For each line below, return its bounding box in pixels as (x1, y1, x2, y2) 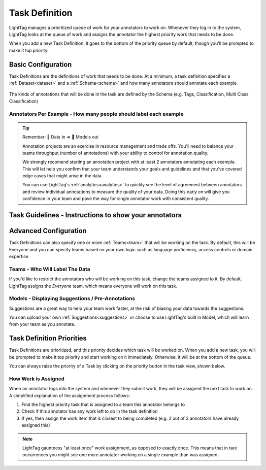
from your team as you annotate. (9, 321, 76, 327)
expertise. (9, 253, 30, 259)
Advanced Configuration (9, 227, 87, 235)
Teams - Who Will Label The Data (9, 266, 91, 272)
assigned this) (21, 422, 50, 428)
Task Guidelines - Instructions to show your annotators (9, 211, 182, 219)
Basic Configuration (9, 60, 72, 68)
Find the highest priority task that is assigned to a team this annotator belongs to (21, 402, 185, 407)
